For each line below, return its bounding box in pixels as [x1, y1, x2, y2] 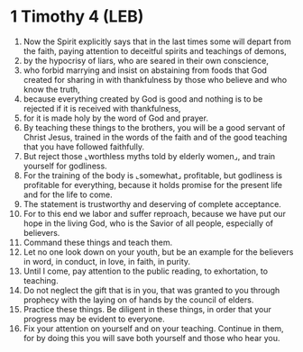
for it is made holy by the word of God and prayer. [23, 113, 208, 123]
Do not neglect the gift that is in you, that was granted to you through [23, 284, 280, 295]
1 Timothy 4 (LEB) [10, 6, 144, 27]
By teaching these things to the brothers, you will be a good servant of [23, 122, 286, 132]
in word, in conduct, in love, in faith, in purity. [23, 256, 191, 266]
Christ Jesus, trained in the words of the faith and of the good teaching [23, 131, 288, 142]
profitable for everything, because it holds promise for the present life [23, 179, 283, 190]
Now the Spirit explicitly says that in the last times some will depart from [23, 36, 291, 47]
